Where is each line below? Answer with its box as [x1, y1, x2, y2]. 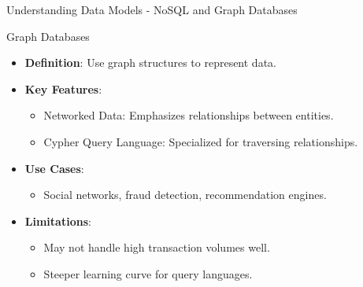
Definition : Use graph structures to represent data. [24, 54, 276, 71]
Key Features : [24, 80, 102, 97]
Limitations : [24, 212, 91, 229]
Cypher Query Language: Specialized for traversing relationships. [43, 133, 358, 149]
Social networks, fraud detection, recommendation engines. [43, 186, 327, 203]
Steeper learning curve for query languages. [43, 265, 253, 281]
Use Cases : [24, 160, 84, 176]
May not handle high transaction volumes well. [43, 239, 270, 256]
